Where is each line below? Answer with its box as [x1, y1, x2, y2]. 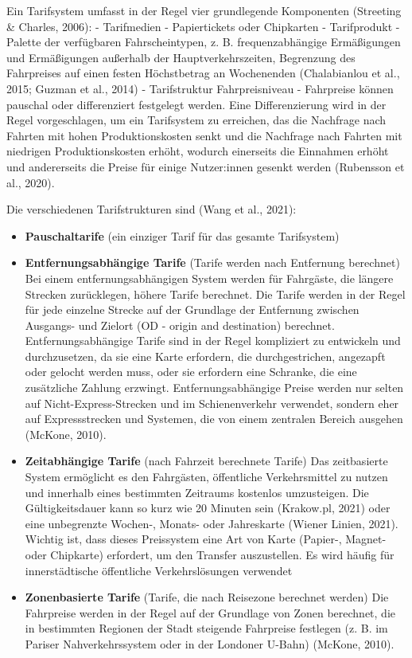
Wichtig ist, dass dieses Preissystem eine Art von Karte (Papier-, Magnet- [25, 531, 387, 547]
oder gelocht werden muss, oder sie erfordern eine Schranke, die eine [25, 363, 357, 380]
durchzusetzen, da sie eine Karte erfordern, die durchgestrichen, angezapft [25, 347, 386, 364]
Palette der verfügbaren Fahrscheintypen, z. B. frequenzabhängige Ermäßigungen [6, 33, 401, 50]
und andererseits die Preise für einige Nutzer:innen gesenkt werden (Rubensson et [6, 158, 405, 174]
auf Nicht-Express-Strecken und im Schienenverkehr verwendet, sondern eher [25, 394, 399, 411]
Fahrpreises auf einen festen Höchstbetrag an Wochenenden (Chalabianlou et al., [6, 65, 400, 81]
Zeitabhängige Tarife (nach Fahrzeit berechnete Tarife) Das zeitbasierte [25, 452, 388, 469]
